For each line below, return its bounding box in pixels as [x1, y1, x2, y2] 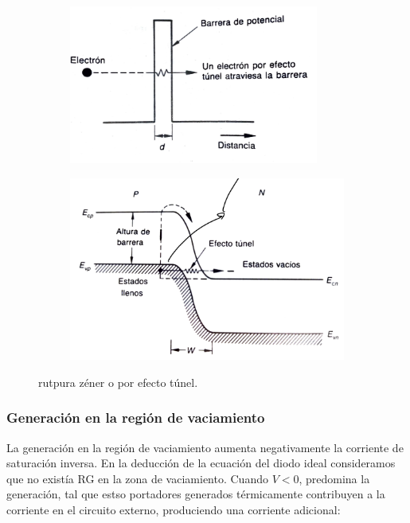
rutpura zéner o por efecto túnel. [38, 373, 198, 390]
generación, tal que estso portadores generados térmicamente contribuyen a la [6, 486, 385, 502]
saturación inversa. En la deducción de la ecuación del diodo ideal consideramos [6, 455, 396, 471]
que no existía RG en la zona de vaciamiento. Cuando [6, 470, 268, 486]
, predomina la [299, 470, 370, 486]
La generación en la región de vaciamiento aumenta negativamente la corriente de [6, 439, 404, 455]
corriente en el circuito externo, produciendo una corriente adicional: [6, 501, 341, 517]
